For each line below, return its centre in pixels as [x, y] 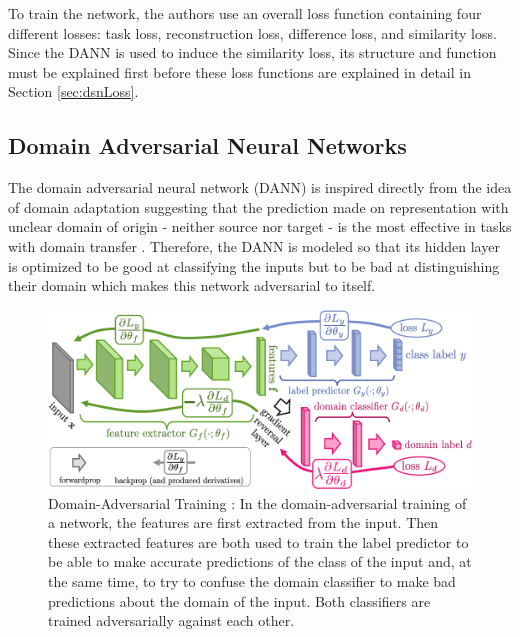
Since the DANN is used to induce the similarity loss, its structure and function [252, 52]
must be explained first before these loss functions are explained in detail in [239, 71]
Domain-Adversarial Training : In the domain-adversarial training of [257, 502]
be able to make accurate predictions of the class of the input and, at [260, 561]
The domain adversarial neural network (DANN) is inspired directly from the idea [260, 187]
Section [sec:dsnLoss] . [73, 91]
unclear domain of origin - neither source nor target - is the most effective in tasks [260, 226]
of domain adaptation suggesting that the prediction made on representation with [258, 206]
